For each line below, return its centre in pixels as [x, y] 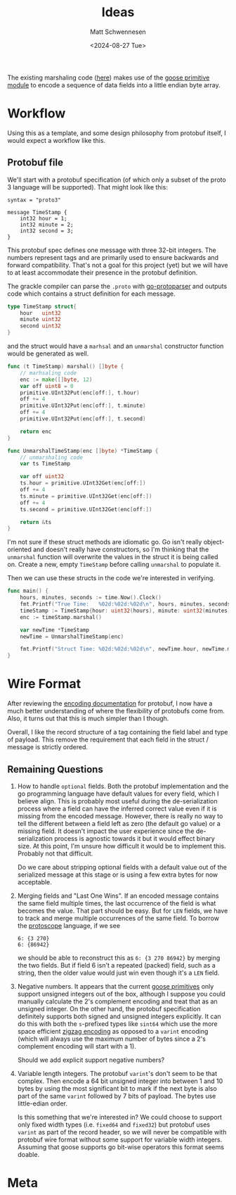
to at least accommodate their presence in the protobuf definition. [103, 273]
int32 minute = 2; [47, 225]
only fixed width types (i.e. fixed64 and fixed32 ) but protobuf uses [114, 1125]
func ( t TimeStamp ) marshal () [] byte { [66, 367]
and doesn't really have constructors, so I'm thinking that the [121, 549]
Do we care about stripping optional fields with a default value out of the [122, 867]
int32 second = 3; [47, 231]
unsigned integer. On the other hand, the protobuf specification [109, 1008]
